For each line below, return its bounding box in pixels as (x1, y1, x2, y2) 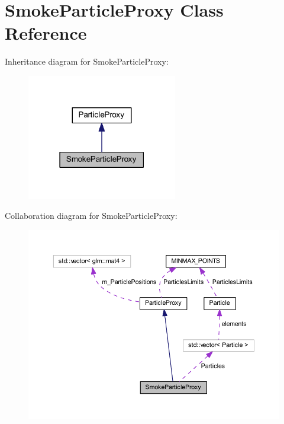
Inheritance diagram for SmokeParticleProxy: (5, 55, 169, 68)
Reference (5, 21, 87, 45)
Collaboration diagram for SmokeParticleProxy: (5, 209, 177, 222)
